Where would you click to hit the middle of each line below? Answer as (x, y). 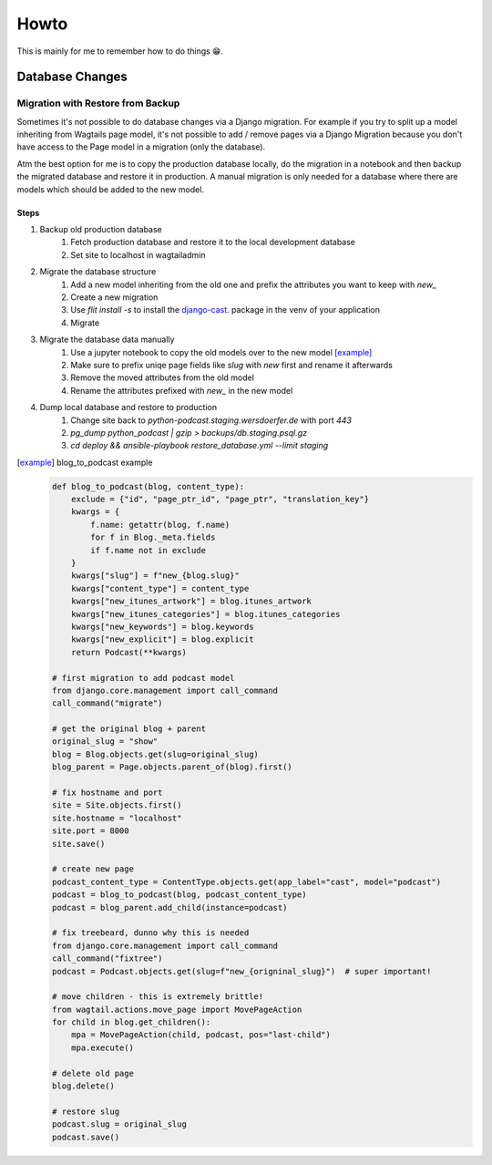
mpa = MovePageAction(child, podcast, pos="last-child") (201, 1035)
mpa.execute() (102, 1047)
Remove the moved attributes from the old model (163, 377)
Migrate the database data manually (107, 340)
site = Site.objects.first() (117, 805)
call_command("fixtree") (107, 959)
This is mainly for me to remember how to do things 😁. (120, 51)
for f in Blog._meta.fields (153, 537)
